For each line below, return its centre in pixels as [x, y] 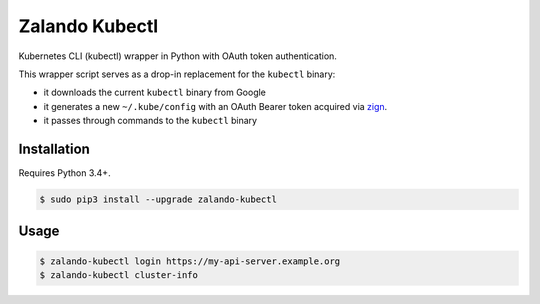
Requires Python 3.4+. [64, 173]
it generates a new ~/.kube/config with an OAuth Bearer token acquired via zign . [215, 106]
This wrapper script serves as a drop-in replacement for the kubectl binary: [177, 74]
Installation [54, 148]
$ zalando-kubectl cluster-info [119, 274]
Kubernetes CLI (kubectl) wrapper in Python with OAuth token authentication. [177, 56]
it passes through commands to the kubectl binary [150, 121]
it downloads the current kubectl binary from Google [155, 92]
